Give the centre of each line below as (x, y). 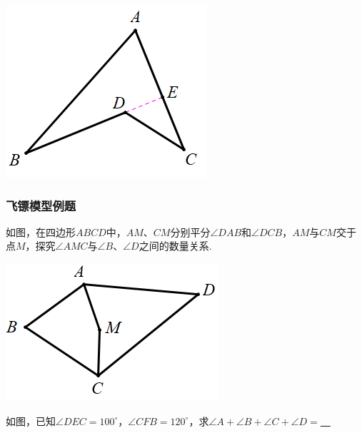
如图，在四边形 (41, 231)
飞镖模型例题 (41, 205)
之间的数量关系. (175, 246)
